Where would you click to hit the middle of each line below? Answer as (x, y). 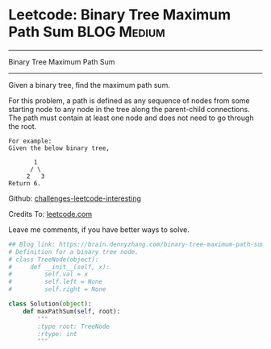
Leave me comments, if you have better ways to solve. (99, 229)
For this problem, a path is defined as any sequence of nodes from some (129, 100)
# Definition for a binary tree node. (73, 251)
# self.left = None (56, 282)
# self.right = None (57, 289)
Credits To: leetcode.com (50, 214)
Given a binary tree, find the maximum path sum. (90, 85)
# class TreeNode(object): (54, 260)
